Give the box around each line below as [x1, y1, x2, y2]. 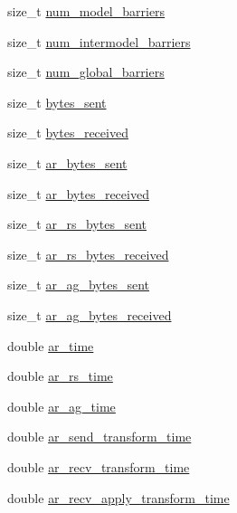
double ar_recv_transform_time [7, 457, 190, 476]
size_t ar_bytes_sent [7, 153, 128, 172]
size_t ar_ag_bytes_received [7, 305, 172, 324]
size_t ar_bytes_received [7, 184, 149, 203]
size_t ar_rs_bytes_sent [7, 214, 147, 233]
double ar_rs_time [7, 366, 113, 385]
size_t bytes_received [7, 123, 128, 142]
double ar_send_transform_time [7, 427, 192, 446]
